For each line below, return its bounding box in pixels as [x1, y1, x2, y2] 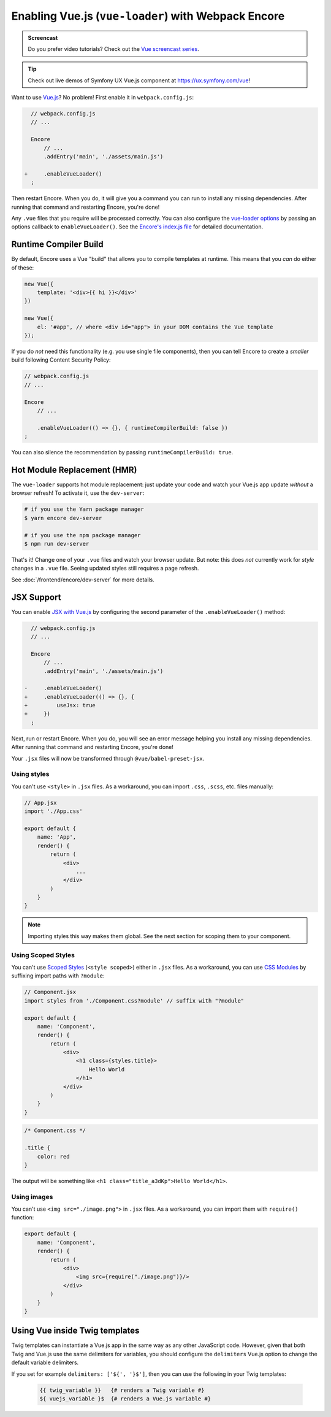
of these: [11, 264, 34, 271]
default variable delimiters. [11, 1359, 79, 1366]
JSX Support [11, 592, 61, 602]
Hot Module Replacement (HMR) [11, 464, 137, 475]
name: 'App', [37, 834, 77, 840]
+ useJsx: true [24, 702, 96, 709]
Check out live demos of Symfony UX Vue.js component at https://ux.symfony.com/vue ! [28, 77, 251, 84]
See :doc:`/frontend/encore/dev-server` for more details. [11, 576, 154, 583]
